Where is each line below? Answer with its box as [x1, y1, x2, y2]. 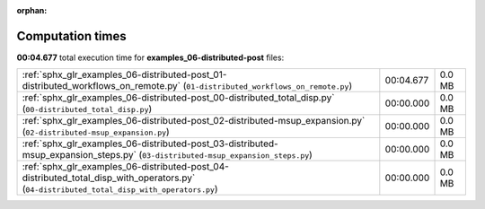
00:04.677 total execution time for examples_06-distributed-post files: [16, 52, 285, 63]
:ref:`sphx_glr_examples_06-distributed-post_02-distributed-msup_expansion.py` [22, 115, 366, 127]
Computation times [16, 28, 127, 44]
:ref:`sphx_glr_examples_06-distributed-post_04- [22, 161, 229, 173]
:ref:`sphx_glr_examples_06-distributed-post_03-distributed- [22, 137, 278, 150]
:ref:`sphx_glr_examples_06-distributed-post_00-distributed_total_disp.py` [22, 91, 335, 104]
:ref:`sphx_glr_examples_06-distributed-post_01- [22, 68, 227, 81]
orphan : [16, 5, 48, 15]
